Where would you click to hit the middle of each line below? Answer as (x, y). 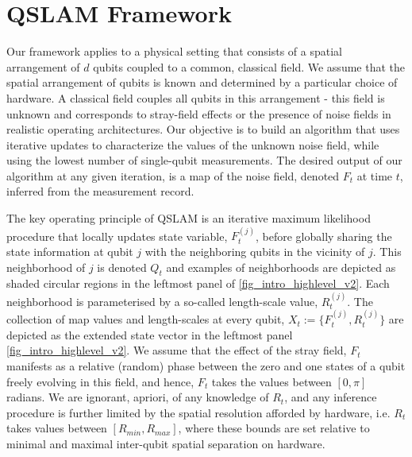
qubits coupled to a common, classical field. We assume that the (249, 66)
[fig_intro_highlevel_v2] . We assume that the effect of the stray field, (177, 350)
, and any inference (331, 397)
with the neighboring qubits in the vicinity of (255, 252)
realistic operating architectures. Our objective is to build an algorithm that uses (203, 129)
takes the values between (271, 381)
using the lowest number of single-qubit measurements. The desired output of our (204, 160)
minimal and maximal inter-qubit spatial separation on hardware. (166, 444)
